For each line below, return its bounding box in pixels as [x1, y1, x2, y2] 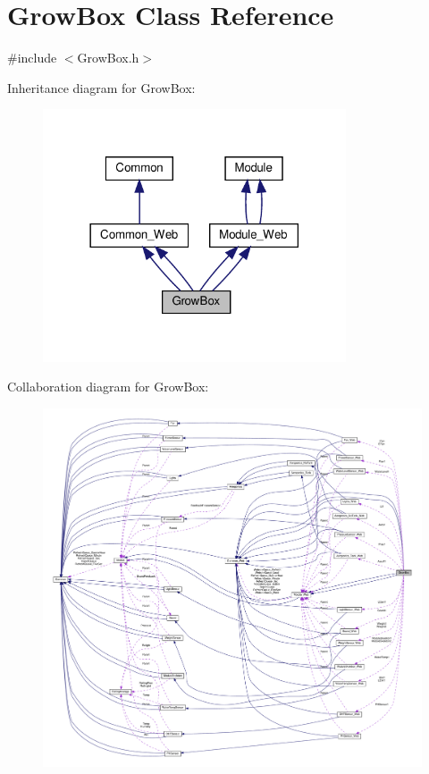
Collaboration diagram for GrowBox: [7, 377, 209, 396]
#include [7, 48, 57, 67]
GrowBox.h [77, 48, 139, 67]
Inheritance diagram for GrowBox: [7, 78, 196, 97]
